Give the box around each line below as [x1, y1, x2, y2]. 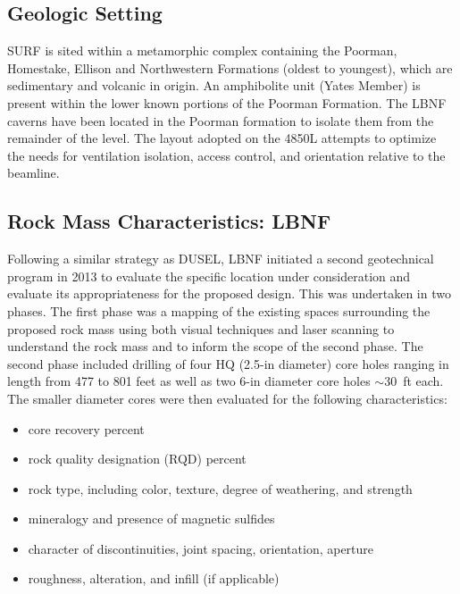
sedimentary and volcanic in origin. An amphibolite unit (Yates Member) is [7, 76, 421, 95]
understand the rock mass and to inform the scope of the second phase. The [7, 337, 423, 356]
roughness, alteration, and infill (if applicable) [28, 569, 280, 588]
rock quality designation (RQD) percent [28, 449, 247, 468]
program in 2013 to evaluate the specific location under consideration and [7, 266, 411, 285]
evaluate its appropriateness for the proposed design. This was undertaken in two [7, 284, 451, 303]
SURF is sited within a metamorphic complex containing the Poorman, [7, 41, 397, 60]
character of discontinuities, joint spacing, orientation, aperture [28, 539, 374, 557]
